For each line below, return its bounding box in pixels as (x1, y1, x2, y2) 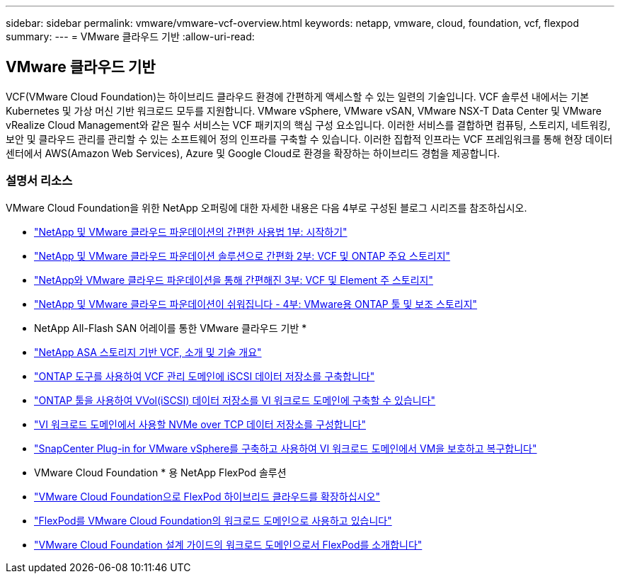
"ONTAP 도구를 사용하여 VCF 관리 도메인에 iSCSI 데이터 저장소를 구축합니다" (34, 369, 375, 382)
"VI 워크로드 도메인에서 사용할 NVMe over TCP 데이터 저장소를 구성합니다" (34, 418, 366, 430)
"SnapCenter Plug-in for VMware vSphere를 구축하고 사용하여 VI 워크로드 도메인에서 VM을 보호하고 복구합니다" (34, 442, 537, 454)
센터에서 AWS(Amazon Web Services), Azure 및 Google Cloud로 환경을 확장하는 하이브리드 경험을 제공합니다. (6, 147, 500, 159)
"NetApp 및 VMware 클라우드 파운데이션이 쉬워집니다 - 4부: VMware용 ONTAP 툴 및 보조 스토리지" (34, 297, 478, 310)
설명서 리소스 (6, 173, 73, 188)
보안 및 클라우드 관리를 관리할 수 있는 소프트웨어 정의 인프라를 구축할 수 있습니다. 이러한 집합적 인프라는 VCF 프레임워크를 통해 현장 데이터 (6, 132, 613, 145)
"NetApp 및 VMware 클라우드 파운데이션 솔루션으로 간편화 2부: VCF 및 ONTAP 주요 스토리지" (34, 249, 451, 262)
